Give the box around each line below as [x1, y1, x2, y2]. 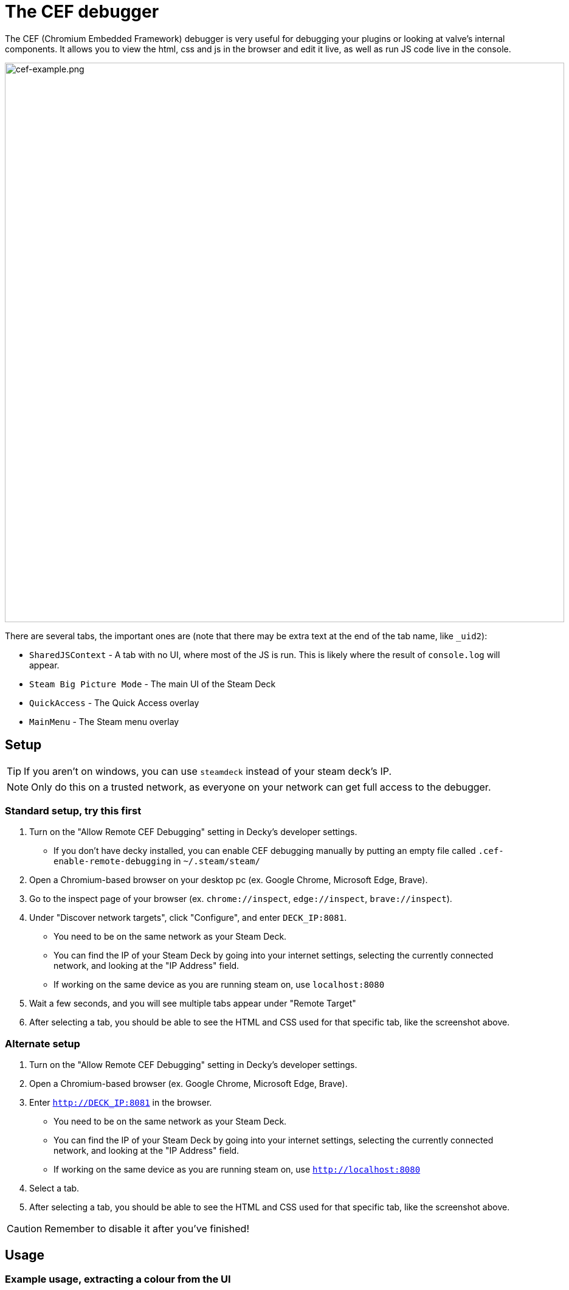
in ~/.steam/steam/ [173, 856, 260, 867]
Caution [7, 1222, 43, 1235]
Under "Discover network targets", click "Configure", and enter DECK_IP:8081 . [29, 912, 347, 923]
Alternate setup [5, 1037, 80, 1050]
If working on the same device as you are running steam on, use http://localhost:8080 [53, 1164, 421, 1175]
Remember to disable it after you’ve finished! [44, 1222, 249, 1235]
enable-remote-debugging [53, 856, 171, 867]
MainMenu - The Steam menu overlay [29, 716, 179, 727]
